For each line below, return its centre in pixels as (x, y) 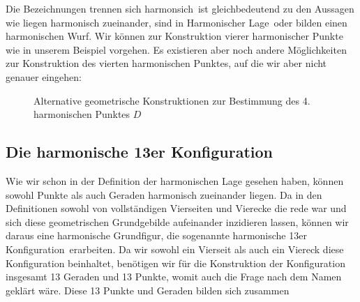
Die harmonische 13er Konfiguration (140, 152)
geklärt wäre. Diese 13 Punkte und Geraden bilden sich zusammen (148, 290)
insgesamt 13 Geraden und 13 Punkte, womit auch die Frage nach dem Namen (174, 277)
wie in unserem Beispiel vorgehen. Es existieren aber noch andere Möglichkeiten (176, 49)
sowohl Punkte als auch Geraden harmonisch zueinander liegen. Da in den (164, 194)
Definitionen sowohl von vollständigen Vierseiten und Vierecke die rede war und (176, 208)
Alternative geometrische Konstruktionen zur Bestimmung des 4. (172, 100)
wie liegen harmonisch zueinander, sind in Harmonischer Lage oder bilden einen (177, 22)
